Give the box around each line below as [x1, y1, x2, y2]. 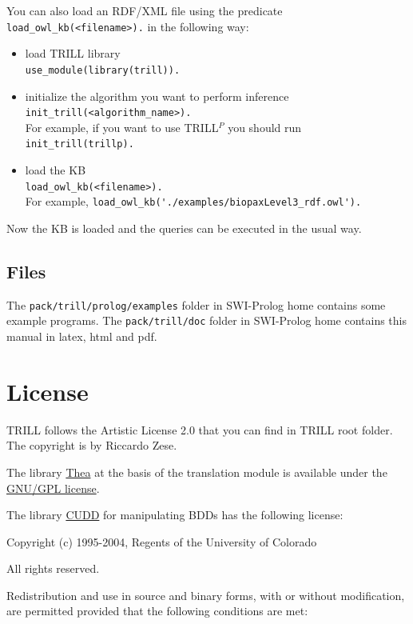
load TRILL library [25, 45, 121, 62]
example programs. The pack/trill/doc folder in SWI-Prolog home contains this [6, 312, 407, 329]
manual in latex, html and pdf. [6, 328, 157, 345]
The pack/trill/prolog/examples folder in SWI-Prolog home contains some [6, 296, 386, 313]
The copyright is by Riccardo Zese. [6, 437, 177, 454]
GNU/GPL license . [6, 479, 100, 496]
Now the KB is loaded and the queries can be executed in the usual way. [6, 219, 362, 236]
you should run [228, 118, 302, 135]
